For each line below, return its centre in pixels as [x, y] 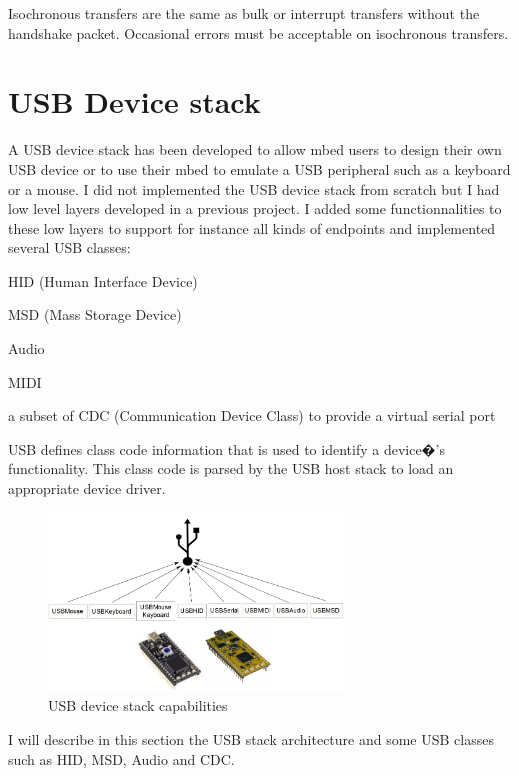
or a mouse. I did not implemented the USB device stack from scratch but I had [254, 188]
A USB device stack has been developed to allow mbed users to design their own [255, 149]
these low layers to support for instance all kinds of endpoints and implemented [252, 227]
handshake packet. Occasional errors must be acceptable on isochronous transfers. [258, 32]
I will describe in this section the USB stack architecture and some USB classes [251, 738]
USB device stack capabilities [138, 705]
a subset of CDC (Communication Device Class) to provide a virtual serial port [252, 415]
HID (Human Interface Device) [103, 280]
